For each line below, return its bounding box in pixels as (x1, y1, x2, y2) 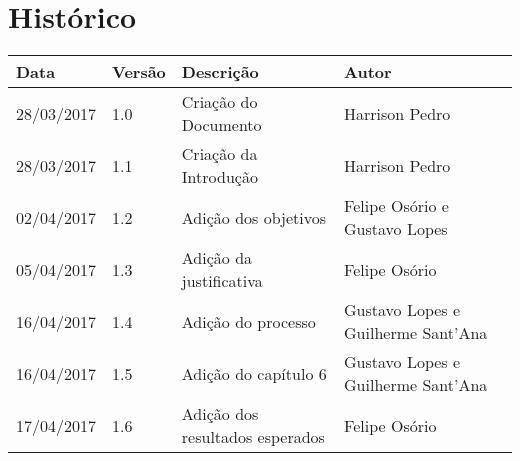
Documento (181, 113, 262, 137)
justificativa (181, 269, 263, 293)
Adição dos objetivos (181, 205, 326, 229)
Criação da (181, 142, 258, 166)
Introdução (181, 165, 258, 189)
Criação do (181, 90, 258, 114)
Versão (112, 60, 166, 84)
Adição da (181, 246, 253, 270)
